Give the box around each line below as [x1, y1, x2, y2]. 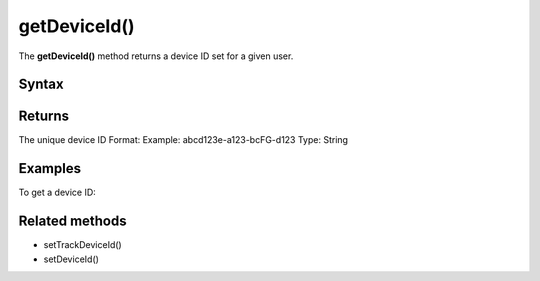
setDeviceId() [43, 253, 100, 265]
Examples [18, 160, 82, 177]
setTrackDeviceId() [43, 239, 122, 251]
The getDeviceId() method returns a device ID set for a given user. [18, 50, 294, 62]
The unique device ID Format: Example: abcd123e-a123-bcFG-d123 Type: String [18, 134, 349, 146]
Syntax [18, 76, 64, 93]
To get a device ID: [18, 186, 97, 199]
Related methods [18, 213, 127, 230]
